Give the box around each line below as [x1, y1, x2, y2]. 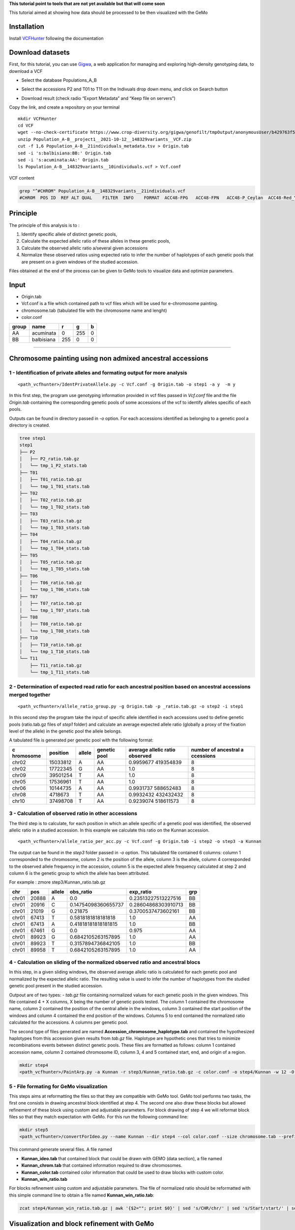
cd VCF [18, 123, 34, 128]
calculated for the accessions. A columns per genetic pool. [9, 1019, 128, 1025]
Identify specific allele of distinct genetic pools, [21, 231, 118, 237]
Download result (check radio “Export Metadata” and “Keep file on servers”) [21, 95, 176, 101]
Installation [9, 23, 44, 31]
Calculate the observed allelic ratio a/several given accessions [21, 245, 148, 251]
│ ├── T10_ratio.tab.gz [19, 642, 82, 647]
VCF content [9, 175, 34, 181]
